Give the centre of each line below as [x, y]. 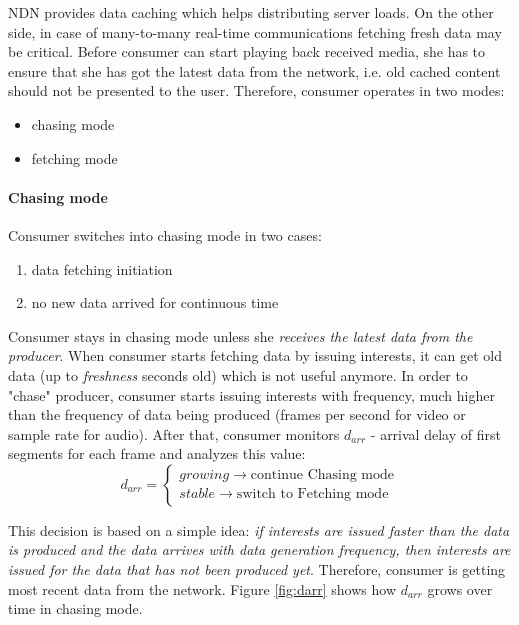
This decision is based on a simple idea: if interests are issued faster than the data [259, 529]
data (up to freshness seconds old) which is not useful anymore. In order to [238, 374]
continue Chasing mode [322, 475]
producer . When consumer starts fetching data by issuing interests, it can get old [255, 355]
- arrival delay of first [435, 433]
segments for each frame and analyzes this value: [157, 453]
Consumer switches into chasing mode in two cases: [165, 234]
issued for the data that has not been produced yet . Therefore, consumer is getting [257, 569]
